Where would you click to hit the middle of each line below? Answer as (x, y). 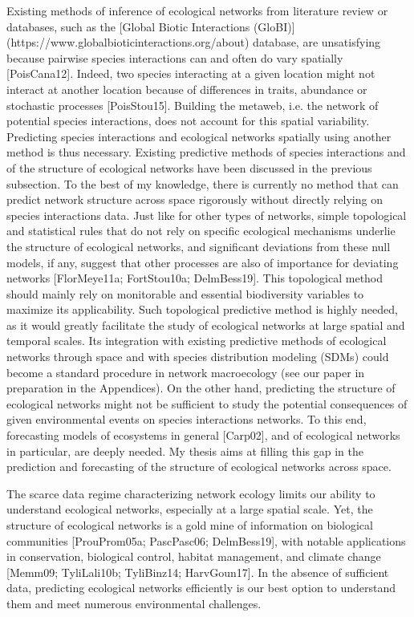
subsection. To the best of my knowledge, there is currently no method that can (203, 183)
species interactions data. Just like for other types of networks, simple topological (207, 215)
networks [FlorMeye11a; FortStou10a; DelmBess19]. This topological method (195, 278)
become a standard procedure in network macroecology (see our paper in (186, 372)
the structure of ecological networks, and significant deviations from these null (199, 246)
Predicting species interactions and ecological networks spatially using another (199, 136)
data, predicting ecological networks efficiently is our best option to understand (201, 588)
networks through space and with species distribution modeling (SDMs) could (198, 357)
